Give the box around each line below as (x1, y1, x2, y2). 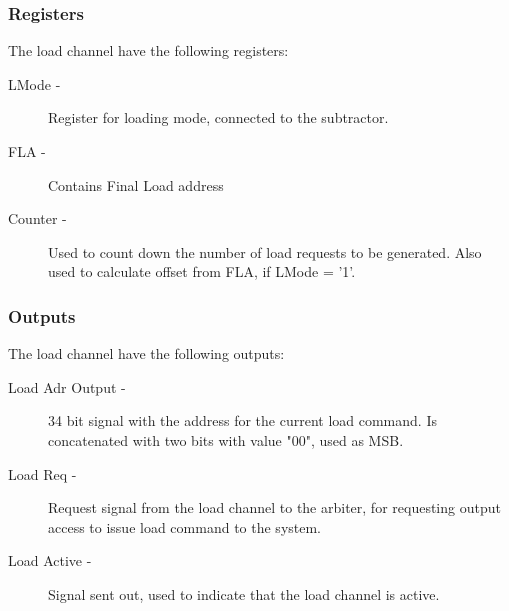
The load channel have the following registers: (8, 40, 289, 61)
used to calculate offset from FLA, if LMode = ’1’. (48, 261, 356, 282)
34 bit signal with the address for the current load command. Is (48, 410, 437, 431)
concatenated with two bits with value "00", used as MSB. (48, 429, 404, 450)
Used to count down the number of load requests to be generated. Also (48, 241, 482, 262)
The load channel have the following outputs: (8, 343, 285, 364)
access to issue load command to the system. (48, 516, 321, 537)
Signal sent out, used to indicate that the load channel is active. (48, 583, 440, 604)
